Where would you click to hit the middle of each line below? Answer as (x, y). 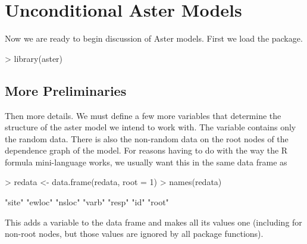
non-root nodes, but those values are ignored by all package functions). (134, 234)
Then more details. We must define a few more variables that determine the (143, 115)
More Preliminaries (66, 90)
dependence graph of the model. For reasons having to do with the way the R (146, 150)
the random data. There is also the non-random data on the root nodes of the (147, 138)
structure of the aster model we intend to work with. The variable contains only (151, 127)
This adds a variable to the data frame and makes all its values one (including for (153, 222)
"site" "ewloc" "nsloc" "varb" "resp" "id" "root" (87, 202)
